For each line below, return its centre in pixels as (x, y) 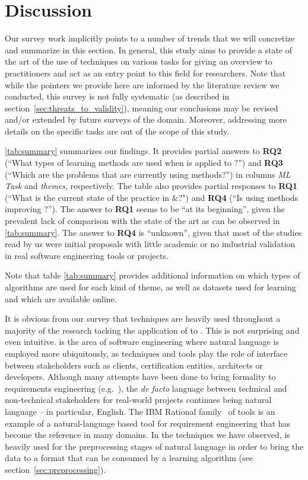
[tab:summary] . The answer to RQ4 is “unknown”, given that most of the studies (153, 232)
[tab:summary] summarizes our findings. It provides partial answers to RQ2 (143, 151)
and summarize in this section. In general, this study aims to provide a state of (149, 49)
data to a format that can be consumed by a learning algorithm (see (129, 458)
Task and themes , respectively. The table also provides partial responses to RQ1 (151, 186)
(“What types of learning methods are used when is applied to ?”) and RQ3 (144, 163)
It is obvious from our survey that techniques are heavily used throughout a (143, 319)
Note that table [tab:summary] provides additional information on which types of (153, 275)
